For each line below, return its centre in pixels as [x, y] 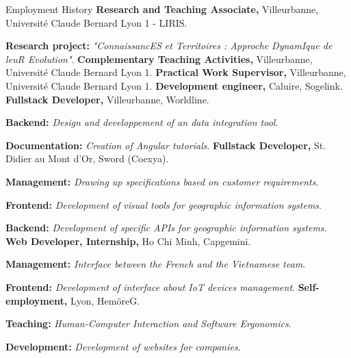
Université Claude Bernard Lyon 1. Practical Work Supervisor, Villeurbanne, [176, 72]
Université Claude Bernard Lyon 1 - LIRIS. [96, 22]
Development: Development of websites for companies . [123, 346]
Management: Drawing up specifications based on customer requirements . [162, 181]
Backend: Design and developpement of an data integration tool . [142, 122]
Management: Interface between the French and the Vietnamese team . [156, 264]
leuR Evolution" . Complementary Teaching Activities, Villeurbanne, [159, 59]
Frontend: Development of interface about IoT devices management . [150, 286]
